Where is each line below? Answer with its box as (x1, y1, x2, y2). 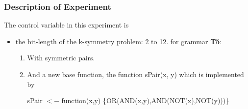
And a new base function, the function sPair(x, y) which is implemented (27, 69, 244, 79)
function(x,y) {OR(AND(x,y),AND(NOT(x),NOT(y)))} (61, 95, 229, 106)
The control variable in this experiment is (4, 20, 129, 30)
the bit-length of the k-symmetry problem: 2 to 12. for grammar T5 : (15, 36, 222, 46)
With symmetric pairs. (27, 53, 95, 63)
